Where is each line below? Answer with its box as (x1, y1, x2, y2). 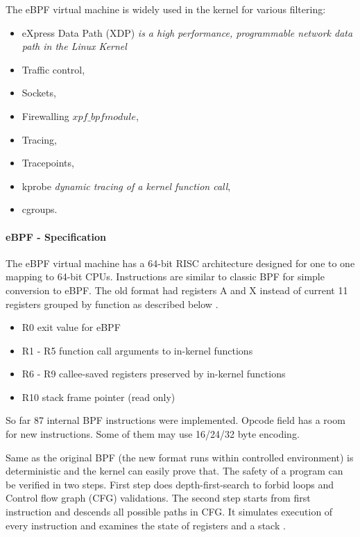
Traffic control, (22, 62, 85, 76)
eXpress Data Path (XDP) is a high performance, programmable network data (22, 25, 353, 40)
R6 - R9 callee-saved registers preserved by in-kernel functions (22, 366, 286, 381)
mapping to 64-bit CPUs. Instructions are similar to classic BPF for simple (6, 269, 325, 284)
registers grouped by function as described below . (6, 296, 218, 311)
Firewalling (22, 108, 69, 123)
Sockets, (22, 85, 56, 100)
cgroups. (22, 202, 58, 216)
